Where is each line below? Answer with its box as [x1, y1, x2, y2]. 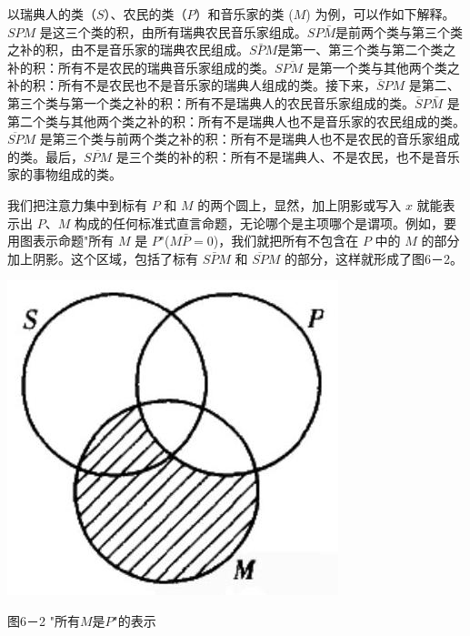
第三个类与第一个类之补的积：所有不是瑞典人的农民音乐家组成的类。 [7, 93, 415, 112]
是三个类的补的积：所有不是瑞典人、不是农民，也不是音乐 [115, 146, 460, 166]
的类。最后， [7, 146, 84, 166]
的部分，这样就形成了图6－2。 [285, 248, 464, 268]
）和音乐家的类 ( [195, 5, 294, 23]
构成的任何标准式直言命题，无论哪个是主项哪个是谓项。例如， [74, 213, 444, 232]
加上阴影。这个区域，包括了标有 [7, 248, 198, 268]
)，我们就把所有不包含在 [213, 231, 359, 250]
